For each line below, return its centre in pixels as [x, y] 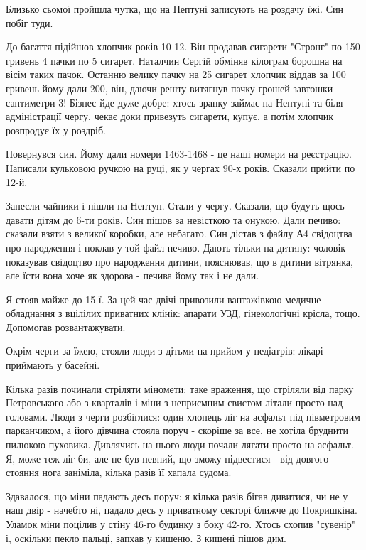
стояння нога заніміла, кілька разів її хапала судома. [119, 472]
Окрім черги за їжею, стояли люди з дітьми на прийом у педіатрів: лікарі [165, 351]
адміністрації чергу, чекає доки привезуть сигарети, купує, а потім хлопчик [170, 116]
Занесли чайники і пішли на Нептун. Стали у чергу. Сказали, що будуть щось [175, 206]
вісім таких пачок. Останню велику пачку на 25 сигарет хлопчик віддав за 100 [176, 74]
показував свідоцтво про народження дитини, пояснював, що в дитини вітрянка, [179, 261]
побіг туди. [29, 22]
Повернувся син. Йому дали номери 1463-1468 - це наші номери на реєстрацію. [179, 154]
